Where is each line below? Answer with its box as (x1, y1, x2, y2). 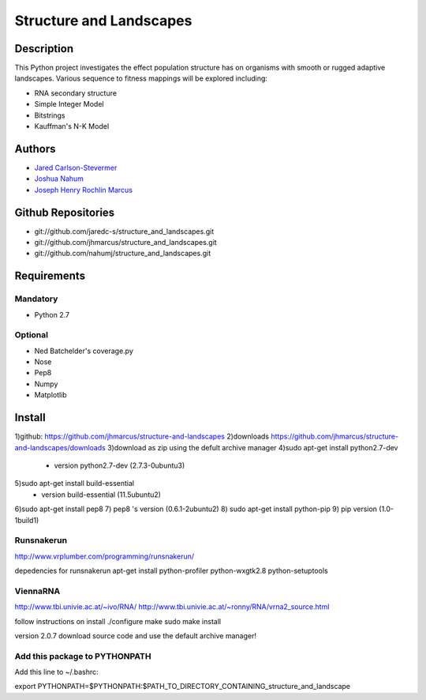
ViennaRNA (14, 585, 61, 597)
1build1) (14, 515, 39, 525)
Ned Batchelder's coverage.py (34, 346, 133, 356)
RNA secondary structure (34, 88, 118, 98)
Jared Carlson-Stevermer (34, 163, 118, 172)
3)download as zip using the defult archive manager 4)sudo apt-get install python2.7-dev (106, 442, 398, 452)
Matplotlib (34, 390, 67, 400)
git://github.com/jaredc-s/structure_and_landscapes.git (34, 226, 215, 236)
